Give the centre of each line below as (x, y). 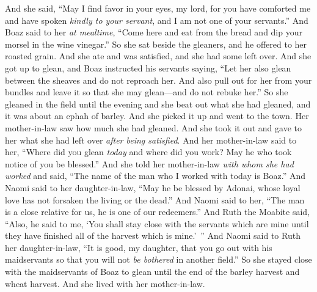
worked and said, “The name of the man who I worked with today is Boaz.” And (155, 176)
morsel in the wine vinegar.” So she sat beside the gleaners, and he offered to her (156, 44)
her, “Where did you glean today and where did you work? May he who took (148, 152)
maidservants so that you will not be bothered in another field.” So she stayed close (158, 259)
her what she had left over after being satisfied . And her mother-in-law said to (151, 140)
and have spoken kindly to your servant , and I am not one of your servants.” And (157, 20)
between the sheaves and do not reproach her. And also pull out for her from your (158, 80)
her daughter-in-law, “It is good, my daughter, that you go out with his (139, 247)
